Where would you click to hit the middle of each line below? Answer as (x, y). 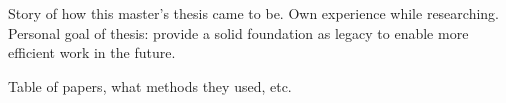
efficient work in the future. (92, 52)
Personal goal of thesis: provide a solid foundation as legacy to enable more (238, 32)
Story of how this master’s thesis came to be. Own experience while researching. (253, 13)
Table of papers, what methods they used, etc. (150, 85)
